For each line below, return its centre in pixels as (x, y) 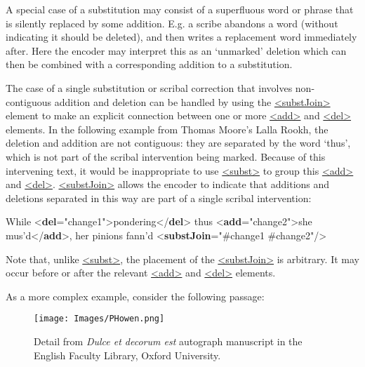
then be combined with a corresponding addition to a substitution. (149, 64)
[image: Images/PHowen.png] (99, 319)
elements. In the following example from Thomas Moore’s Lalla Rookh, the (167, 129)
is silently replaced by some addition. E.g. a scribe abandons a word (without (172, 23)
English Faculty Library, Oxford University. (127, 355)
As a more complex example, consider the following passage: (135, 296)
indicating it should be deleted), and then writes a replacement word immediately (181, 37)
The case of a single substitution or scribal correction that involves (149, 87)
